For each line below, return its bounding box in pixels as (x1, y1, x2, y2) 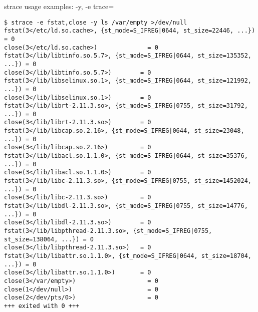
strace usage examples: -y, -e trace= (4, 1, 114, 11)
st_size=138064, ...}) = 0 (4, 235, 94, 243)
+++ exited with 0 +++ (4, 302, 80, 309)
